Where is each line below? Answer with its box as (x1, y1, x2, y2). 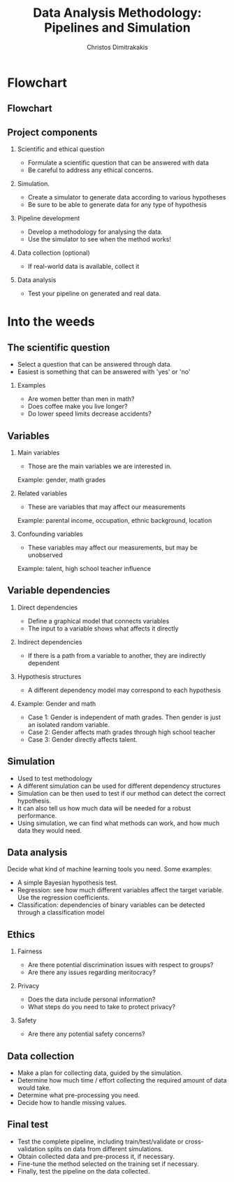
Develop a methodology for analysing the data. (27, 227, 163, 236)
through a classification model (17, 908, 105, 917)
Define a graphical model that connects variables (27, 617, 170, 625)
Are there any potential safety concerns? (27, 1030, 145, 1039)
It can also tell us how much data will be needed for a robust (17, 803, 191, 812)
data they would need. (17, 826, 82, 834)
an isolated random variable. (27, 720, 110, 729)
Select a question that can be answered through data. (17, 360, 173, 369)
